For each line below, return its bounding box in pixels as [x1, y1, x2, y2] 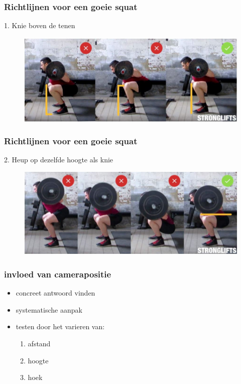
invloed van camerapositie [4, 267, 111, 280]
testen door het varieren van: [16, 321, 105, 332]
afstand [28, 338, 51, 349]
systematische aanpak [16, 304, 82, 315]
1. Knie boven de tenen [4, 20, 75, 31]
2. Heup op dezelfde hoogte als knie [4, 154, 113, 165]
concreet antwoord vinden [16, 287, 95, 298]
